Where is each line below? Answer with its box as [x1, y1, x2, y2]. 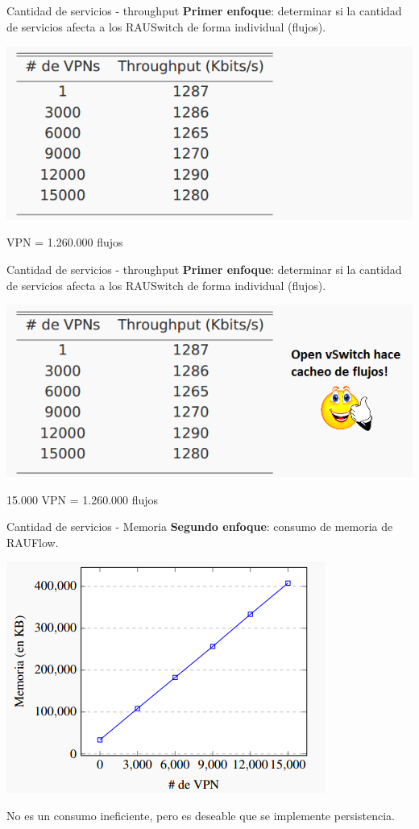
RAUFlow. [6, 533, 59, 550]
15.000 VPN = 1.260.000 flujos [6, 491, 159, 508]
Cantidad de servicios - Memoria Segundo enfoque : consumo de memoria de [6, 518, 393, 535]
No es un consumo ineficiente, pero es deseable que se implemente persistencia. [6, 806, 395, 823]
